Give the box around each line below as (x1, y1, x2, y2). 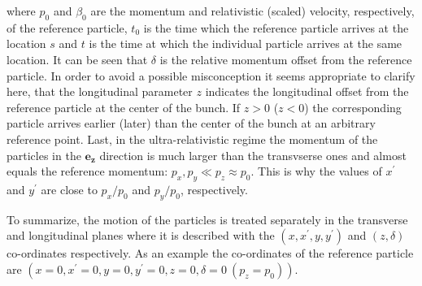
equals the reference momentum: (7, 162, 168, 180)
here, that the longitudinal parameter (7, 83, 193, 100)
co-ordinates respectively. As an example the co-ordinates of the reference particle (7, 245, 414, 262)
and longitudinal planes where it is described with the (7, 227, 275, 244)
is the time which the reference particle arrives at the (143, 19, 409, 36)
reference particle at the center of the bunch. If (7, 98, 241, 115)
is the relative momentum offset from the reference (159, 50, 412, 67)
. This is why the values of (250, 162, 382, 180)
